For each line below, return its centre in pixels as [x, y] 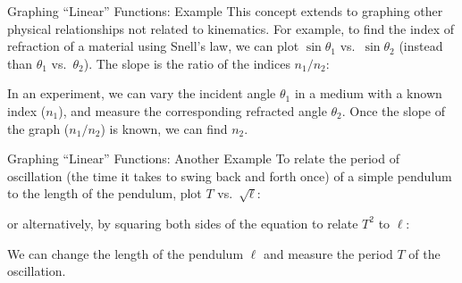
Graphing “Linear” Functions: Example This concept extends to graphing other [225, 11]
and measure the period [328, 253]
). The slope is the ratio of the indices [187, 63]
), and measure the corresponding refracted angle [193, 110]
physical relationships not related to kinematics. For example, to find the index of [231, 28]
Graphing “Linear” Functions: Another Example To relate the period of [203, 158]
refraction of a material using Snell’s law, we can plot [153, 46]
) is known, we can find [164, 128]
